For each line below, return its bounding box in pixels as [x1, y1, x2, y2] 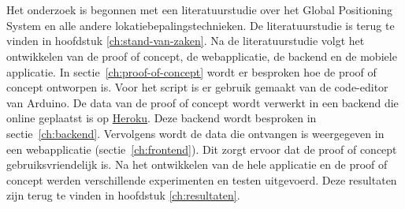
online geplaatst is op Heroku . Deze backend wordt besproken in [6, 110, 317, 126]
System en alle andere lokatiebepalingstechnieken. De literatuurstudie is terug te [6, 17, 395, 33]
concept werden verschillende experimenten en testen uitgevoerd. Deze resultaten [6, 171, 397, 188]
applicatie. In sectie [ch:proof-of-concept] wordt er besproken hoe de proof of [6, 63, 377, 80]
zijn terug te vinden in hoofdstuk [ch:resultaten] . [6, 187, 240, 203]
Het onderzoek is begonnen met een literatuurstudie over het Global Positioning [6, 2, 392, 18]
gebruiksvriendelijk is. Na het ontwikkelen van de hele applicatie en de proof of [6, 156, 388, 173]
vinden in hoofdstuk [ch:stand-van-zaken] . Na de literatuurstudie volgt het [6, 32, 365, 49]
